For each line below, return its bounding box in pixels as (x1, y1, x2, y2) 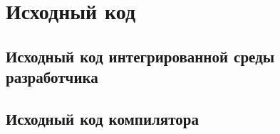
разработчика (6, 66, 98, 88)
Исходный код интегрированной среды (6, 45, 275, 67)
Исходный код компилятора (6, 107, 199, 129)
